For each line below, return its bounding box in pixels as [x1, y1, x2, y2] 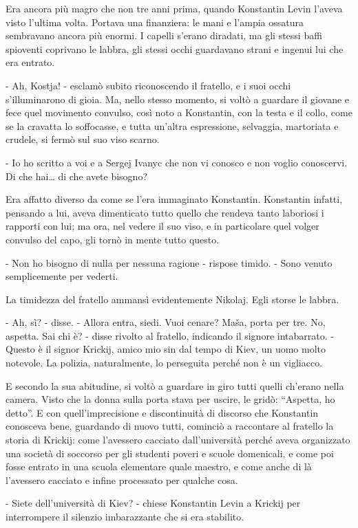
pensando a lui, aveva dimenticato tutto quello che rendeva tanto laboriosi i [6, 205, 324, 219]
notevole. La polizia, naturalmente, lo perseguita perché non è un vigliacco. [6, 355, 323, 370]
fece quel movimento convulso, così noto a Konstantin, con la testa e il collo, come [6, 105, 352, 120]
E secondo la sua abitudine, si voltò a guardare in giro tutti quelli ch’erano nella [6, 378, 344, 393]
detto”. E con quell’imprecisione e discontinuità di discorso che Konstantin [6, 405, 319, 419]
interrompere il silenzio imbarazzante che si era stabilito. [6, 509, 244, 523]
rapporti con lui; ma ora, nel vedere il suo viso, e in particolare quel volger [6, 219, 319, 233]
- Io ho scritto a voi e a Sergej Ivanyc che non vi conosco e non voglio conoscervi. [6, 155, 348, 169]
